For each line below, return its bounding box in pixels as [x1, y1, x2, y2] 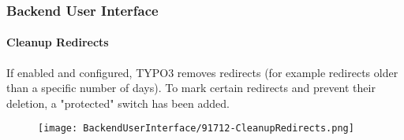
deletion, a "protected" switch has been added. [6, 94, 230, 111]
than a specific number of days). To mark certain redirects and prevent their [6, 79, 376, 96]
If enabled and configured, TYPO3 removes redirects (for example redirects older [6, 64, 398, 80]
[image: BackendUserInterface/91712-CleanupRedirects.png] [38, 123, 354, 134]
